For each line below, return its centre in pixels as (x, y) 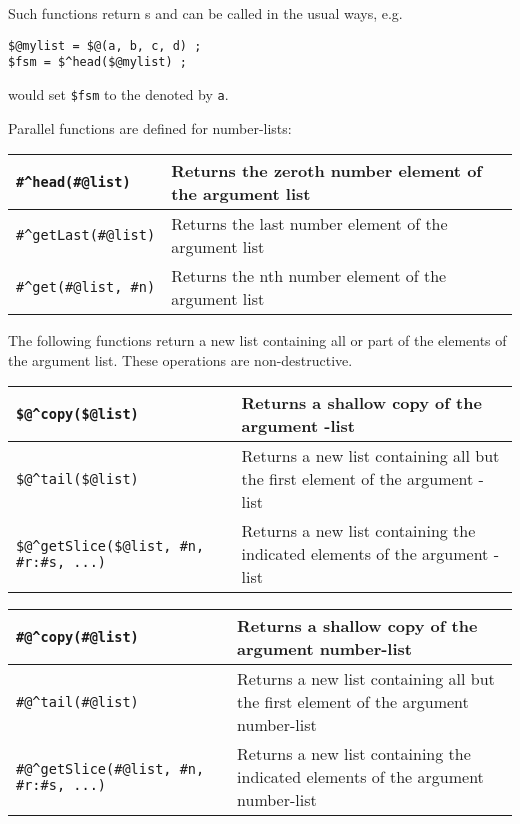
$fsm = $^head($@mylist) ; (97, 62)
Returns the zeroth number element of (326, 171)
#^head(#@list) (73, 182)
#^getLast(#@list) (86, 235)
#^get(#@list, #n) (86, 287)
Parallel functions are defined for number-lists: (150, 127)
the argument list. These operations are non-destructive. (180, 359)
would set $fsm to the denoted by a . (118, 93)
